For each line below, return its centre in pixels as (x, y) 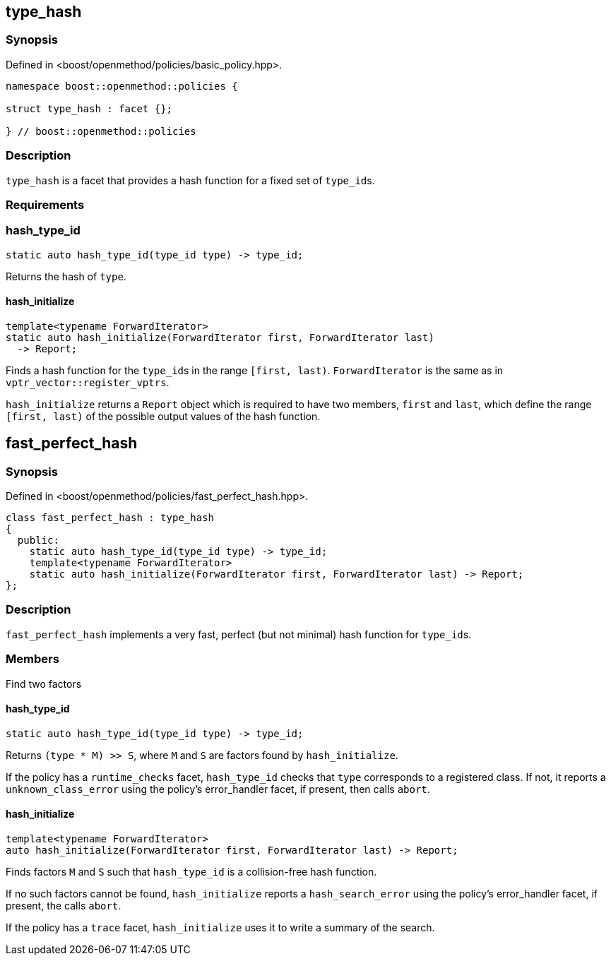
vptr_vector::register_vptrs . (88, 382)
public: (38, 541)
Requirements (45, 204)
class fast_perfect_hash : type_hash (110, 518)
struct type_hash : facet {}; (89, 108)
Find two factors (44, 684)
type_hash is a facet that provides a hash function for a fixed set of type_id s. (190, 180)
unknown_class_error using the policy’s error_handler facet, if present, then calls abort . (218, 789)
